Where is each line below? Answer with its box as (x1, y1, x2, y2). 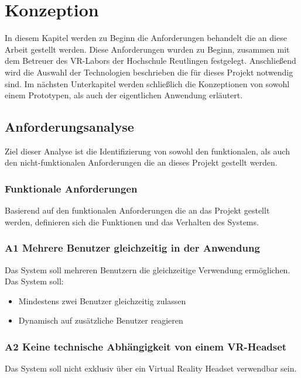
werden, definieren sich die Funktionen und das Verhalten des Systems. (5, 215, 259, 228)
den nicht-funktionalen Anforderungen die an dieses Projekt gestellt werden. (5, 156, 278, 169)
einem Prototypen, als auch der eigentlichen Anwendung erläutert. (5, 89, 243, 101)
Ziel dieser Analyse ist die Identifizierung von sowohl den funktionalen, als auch (5, 145, 290, 157)
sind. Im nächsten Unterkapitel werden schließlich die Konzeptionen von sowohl (5, 77, 290, 90)
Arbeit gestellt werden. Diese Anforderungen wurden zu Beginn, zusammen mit (5, 43, 290, 55)
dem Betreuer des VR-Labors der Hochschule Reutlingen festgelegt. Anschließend (5, 54, 296, 67)
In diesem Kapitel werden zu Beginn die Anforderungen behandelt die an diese (5, 32, 287, 44)
